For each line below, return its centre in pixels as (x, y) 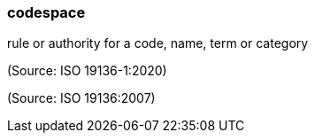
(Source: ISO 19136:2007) (81, 98)
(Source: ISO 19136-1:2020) (87, 71)
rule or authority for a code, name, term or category (158, 43)
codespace (46, 12)
